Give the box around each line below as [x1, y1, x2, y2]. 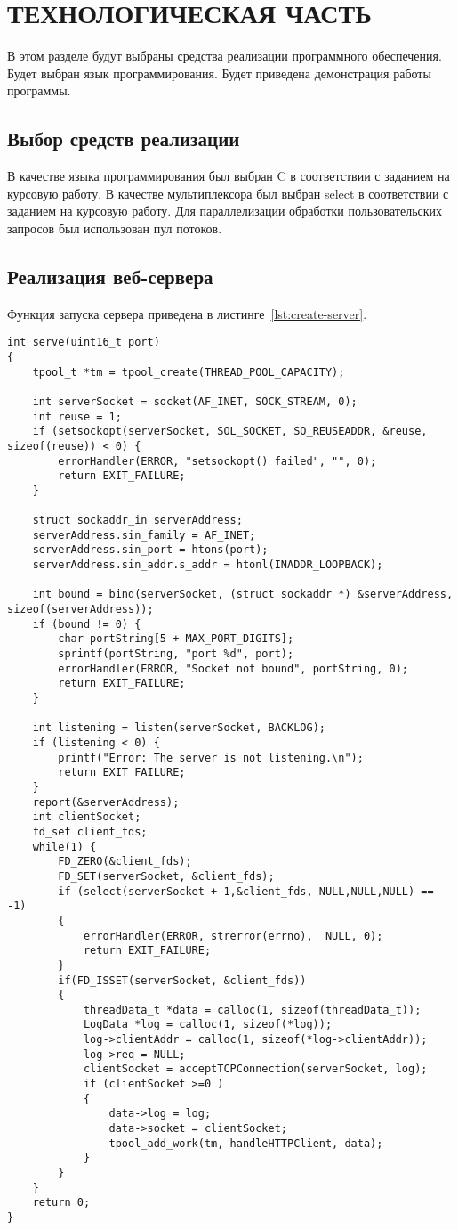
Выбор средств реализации [7, 125, 240, 152]
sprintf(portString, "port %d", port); [58, 648, 294, 661]
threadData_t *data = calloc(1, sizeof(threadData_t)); [83, 1003, 422, 1016]
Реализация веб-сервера [7, 262, 213, 289]
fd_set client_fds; [32, 825, 148, 838]
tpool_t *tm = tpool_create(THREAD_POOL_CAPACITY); [32, 365, 345, 379]
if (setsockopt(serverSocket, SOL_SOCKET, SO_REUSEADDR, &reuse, [32, 425, 428, 438]
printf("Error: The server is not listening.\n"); [58, 751, 364, 764]
